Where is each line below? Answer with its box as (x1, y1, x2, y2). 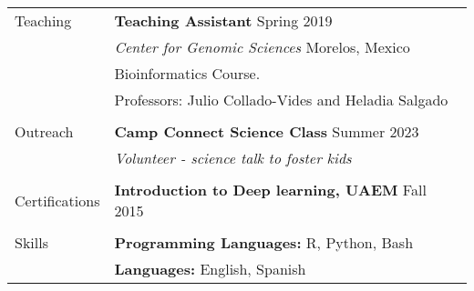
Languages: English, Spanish (114, 258, 306, 279)
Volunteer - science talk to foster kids (114, 147, 352, 168)
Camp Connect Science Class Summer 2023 (114, 121, 419, 142)
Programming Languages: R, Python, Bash (114, 232, 414, 253)
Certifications (15, 189, 100, 211)
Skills (15, 232, 48, 253)
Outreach (15, 121, 74, 142)
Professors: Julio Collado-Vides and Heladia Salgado (114, 89, 448, 110)
